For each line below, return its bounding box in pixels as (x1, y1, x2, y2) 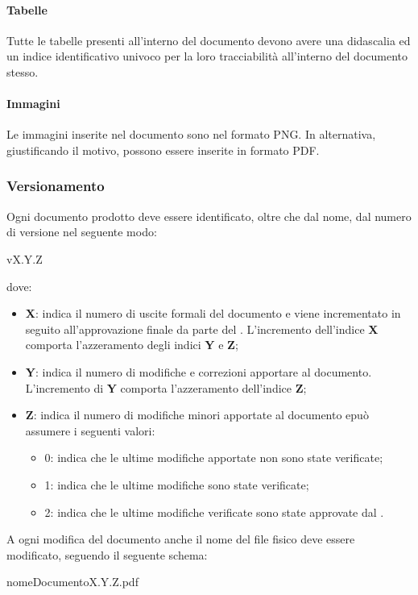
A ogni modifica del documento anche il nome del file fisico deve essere (6, 531, 355, 547)
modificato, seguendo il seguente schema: (6, 546, 208, 563)
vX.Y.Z (6, 250, 43, 267)
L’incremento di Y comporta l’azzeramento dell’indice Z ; (25, 379, 307, 396)
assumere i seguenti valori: (25, 422, 155, 439)
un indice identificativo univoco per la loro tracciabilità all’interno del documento (6, 48, 408, 64)
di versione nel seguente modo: (6, 223, 157, 240)
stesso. (6, 63, 39, 80)
